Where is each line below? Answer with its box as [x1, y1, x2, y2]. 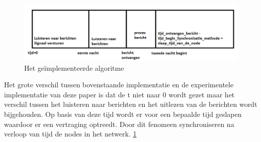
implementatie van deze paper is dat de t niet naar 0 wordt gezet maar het [4, 89, 235, 99]
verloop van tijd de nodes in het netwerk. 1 [4, 128, 137, 139]
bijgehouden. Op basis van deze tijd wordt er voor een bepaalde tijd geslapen [4, 109, 242, 119]
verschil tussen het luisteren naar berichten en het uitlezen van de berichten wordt [4, 99, 257, 109]
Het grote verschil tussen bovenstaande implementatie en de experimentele [4, 79, 234, 90]
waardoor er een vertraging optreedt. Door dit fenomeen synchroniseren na [4, 118, 234, 129]
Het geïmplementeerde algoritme [24, 62, 124, 73]
